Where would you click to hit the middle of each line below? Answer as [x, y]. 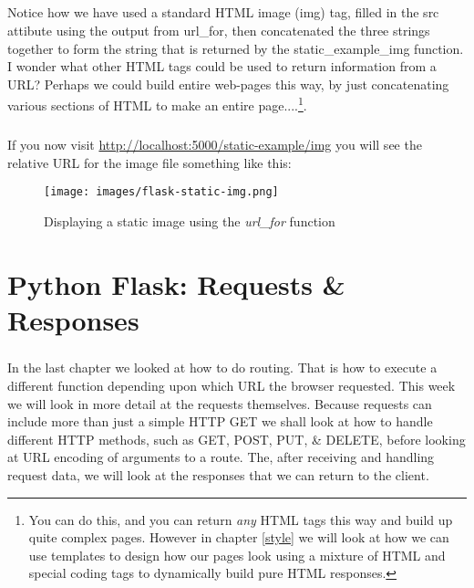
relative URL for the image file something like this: [149, 162]
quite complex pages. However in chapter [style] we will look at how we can [239, 537]
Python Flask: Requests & [176, 283]
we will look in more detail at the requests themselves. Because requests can [220, 403]
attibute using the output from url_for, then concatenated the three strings [219, 30]
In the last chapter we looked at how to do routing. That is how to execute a [222, 367]
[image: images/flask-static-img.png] [161, 192]
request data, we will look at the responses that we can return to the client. [218, 474]
